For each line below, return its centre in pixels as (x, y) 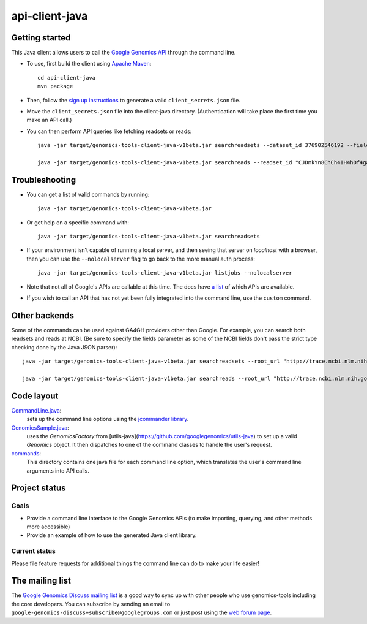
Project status (39, 488)
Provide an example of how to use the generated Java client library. (112, 535)
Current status (34, 551)
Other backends (43, 315)
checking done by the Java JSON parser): (64, 347)
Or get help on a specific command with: (78, 222)
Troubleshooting (44, 180)
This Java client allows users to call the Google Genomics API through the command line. (124, 53)
